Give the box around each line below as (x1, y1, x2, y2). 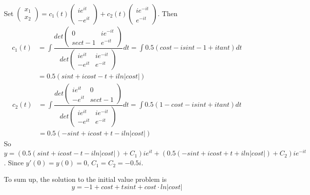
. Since (4, 157, 24, 168)
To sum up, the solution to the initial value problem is (4, 174, 167, 184)
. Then (158, 8, 178, 18)
